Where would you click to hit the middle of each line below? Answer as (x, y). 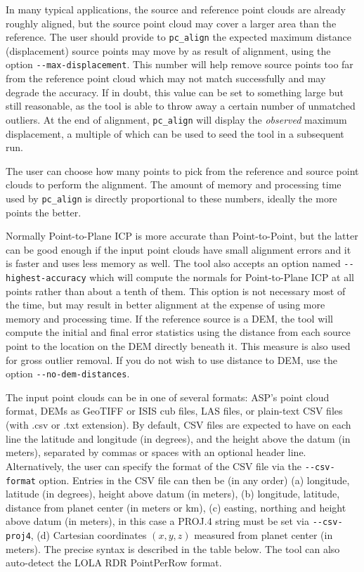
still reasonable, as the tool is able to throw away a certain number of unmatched (181, 106)
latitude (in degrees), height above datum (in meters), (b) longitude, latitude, (173, 494)
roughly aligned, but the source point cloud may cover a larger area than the (171, 23)
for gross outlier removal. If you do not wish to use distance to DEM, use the (171, 359)
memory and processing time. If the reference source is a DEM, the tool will (169, 318)
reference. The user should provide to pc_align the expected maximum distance (179, 37)
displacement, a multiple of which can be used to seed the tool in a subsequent (175, 133)
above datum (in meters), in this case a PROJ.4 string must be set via (157, 521)
